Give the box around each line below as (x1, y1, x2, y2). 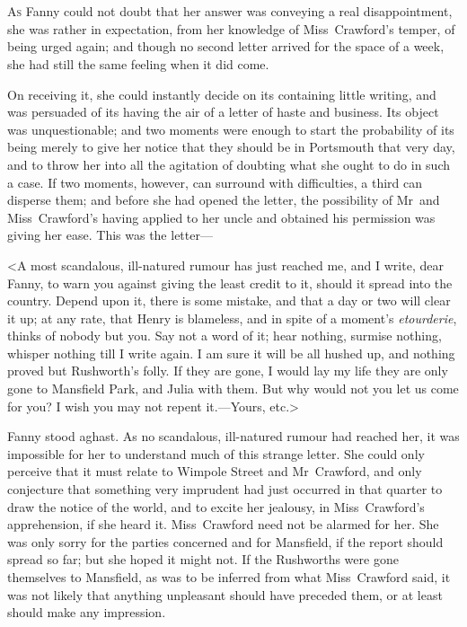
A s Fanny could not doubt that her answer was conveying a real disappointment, (7, 2, 453, 21)
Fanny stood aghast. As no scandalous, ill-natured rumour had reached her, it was (7, 427, 460, 446)
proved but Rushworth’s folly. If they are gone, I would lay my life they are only (7, 361, 448, 380)
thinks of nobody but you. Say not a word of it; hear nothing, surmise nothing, (7, 326, 442, 345)
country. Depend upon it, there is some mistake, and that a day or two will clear (7, 291, 451, 310)
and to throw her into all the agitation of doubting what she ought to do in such (7, 155, 450, 173)
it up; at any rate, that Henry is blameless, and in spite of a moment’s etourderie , (7, 308, 457, 327)
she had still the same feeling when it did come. (7, 54, 269, 73)
